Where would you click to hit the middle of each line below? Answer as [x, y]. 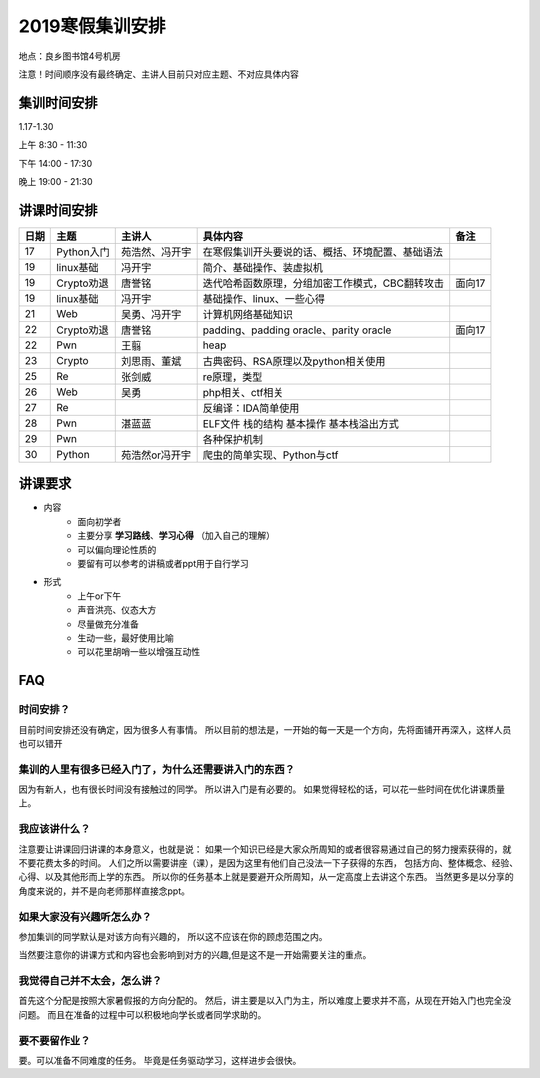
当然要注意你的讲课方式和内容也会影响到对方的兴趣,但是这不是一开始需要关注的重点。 [195, 955]
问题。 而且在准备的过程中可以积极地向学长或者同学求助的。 [142, 1014]
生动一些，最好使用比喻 [125, 637]
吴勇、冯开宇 [151, 314]
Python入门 [83, 252]
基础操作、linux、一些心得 [263, 298]
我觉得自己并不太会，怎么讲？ [90, 981]
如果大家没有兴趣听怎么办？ [85, 917]
